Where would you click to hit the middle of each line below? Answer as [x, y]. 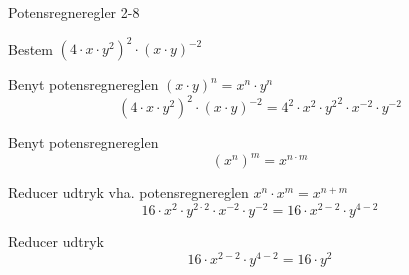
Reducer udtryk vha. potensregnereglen [128, 192]
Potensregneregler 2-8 [74, 12]
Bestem [30, 48]
